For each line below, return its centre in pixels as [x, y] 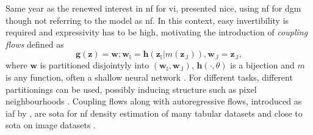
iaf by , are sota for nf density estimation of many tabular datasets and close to [154, 113]
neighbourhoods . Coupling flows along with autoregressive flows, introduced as [154, 101]
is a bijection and [262, 65]
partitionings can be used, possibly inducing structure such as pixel [131, 89]
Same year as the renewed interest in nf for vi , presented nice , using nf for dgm [153, 8]
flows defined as [35, 44]
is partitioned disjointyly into [95, 65]
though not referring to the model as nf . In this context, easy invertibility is [147, 20]
